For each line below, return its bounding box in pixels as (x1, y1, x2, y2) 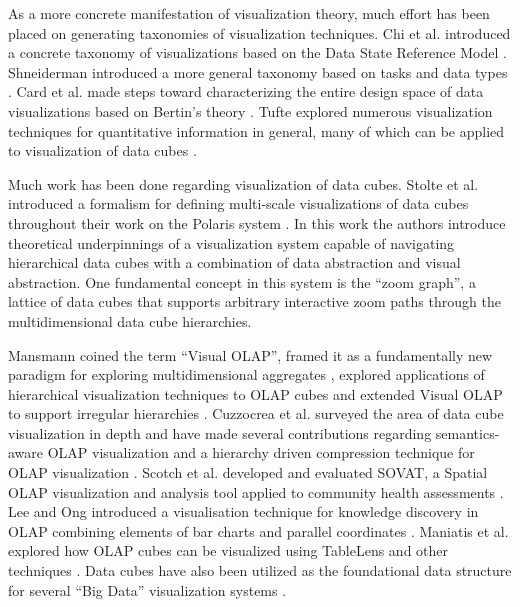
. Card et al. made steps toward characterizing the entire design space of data (8, 81, 484, 102)
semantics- (435, 422, 500, 443)
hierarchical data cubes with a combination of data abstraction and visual (8, 252, 461, 273)
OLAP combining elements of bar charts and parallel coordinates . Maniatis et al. (8, 520, 509, 541)
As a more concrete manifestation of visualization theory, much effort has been (8, 3, 490, 23)
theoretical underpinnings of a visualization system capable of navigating (8, 232, 455, 253)
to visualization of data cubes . (8, 140, 197, 161)
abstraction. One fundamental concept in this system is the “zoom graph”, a (8, 271, 476, 292)
